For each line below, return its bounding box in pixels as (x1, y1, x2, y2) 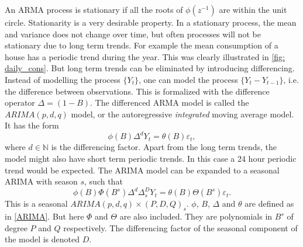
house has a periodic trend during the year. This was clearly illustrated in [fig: (5, 50, 285, 62)
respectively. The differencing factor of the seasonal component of (63, 221, 298, 234)
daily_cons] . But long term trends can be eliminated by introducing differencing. (5, 62, 295, 74)
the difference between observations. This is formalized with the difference (5, 85, 270, 97)
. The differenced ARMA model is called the (90, 96, 249, 109)
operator (5, 96, 35, 109)
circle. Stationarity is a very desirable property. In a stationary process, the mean (5, 16, 297, 28)
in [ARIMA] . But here (5, 210, 84, 222)
